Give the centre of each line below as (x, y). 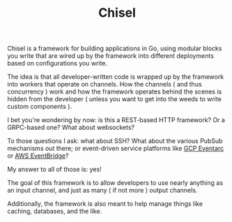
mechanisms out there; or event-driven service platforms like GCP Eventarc (116, 149)
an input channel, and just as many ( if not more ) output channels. (102, 191)
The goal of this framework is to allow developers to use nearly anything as (115, 183)
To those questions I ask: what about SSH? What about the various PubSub (115, 141)
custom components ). (39, 107)
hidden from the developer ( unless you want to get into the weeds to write (114, 99)
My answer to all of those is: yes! (55, 170)
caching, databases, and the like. (55, 212)
